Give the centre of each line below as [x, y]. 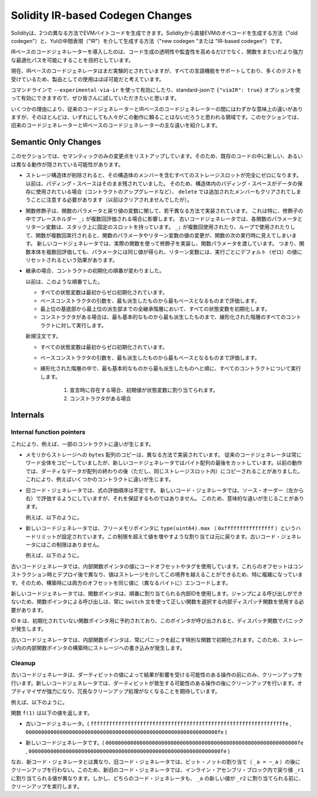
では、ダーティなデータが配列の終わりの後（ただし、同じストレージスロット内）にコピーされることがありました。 [164, 471]
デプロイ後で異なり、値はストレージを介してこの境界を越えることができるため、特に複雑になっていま [180, 575]
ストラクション [29, 575]
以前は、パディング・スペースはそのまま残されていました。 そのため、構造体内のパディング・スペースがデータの [161, 183]
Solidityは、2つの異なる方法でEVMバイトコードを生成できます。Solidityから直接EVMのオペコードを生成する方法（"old [154, 33]
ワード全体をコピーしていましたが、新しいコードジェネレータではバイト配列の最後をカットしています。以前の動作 [164, 463]
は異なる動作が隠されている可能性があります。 [67, 164]
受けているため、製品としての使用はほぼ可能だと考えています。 [87, 79]
